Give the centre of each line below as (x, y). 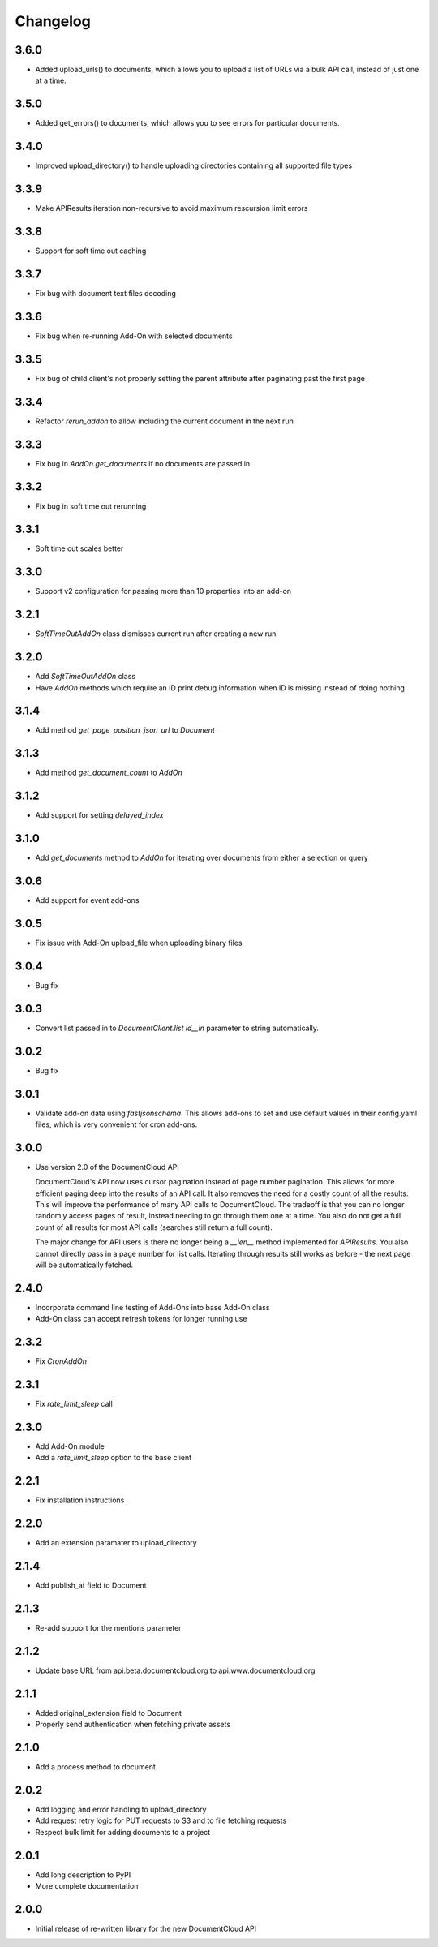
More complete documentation (87, 1886)
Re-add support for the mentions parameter (108, 1628)
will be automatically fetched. (84, 1265)
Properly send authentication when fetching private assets (133, 1725)
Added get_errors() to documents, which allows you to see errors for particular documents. (187, 123)
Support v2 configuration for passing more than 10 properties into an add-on (163, 591)
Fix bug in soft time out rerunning (91, 506)
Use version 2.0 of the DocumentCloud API (107, 1167)
